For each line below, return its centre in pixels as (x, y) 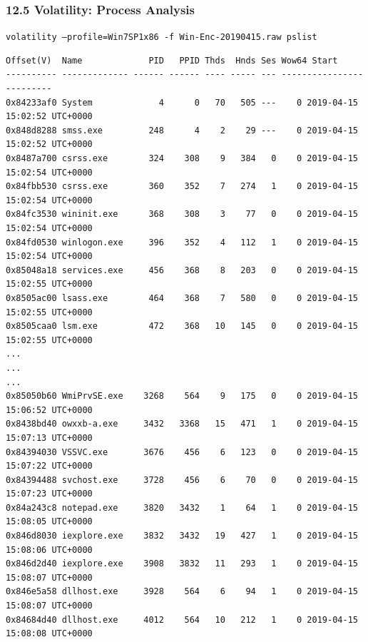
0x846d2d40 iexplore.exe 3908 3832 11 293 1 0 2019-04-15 (182, 564)
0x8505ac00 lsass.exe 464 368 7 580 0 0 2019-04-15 (182, 298)
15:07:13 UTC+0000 (49, 438)
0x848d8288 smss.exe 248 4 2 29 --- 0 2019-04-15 (182, 130)
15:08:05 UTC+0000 (49, 522)
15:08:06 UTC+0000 (49, 550)
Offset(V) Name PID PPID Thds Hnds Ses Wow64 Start (172, 60)
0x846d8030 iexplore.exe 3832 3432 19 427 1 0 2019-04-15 (182, 536)
